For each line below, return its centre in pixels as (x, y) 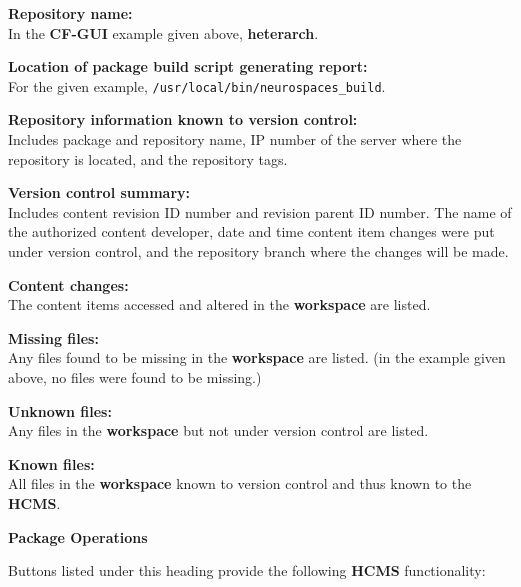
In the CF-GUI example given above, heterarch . (163, 32)
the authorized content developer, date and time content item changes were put (251, 231)
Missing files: (53, 337)
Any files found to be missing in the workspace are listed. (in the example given (257, 357)
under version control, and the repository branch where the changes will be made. (258, 251)
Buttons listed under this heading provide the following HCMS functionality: (247, 570)
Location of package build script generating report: (188, 66)
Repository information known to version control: (183, 119)
